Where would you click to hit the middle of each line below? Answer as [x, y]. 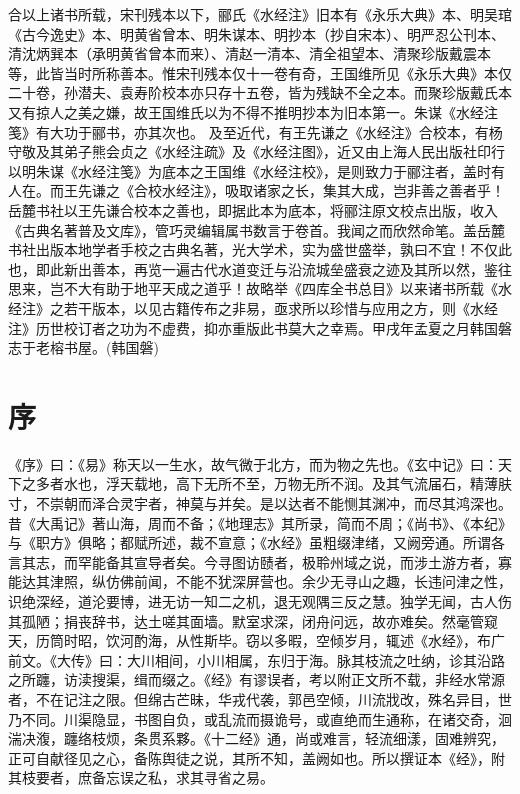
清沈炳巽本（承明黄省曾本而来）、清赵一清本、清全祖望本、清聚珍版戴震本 [249, 53]
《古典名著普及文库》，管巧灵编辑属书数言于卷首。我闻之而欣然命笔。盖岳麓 [256, 229]
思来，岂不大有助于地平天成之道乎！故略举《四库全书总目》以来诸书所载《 [253, 288]
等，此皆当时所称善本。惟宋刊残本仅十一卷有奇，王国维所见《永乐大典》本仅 [260, 72]
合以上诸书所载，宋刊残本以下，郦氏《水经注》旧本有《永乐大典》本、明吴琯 [260, 14]
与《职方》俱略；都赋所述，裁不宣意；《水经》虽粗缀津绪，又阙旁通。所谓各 [256, 542]
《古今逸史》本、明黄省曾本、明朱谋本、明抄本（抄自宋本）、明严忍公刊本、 [256, 33]
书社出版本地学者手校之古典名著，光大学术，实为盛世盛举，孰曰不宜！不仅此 [260, 249]
